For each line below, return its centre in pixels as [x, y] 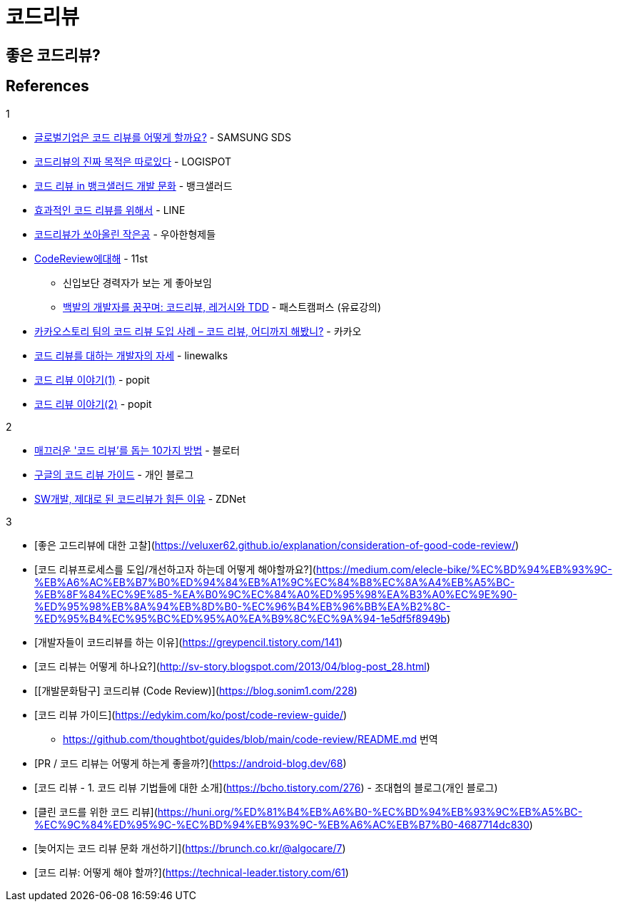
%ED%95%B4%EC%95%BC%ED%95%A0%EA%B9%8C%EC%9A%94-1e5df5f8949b [240, 618]
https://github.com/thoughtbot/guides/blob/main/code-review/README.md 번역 [250, 739]
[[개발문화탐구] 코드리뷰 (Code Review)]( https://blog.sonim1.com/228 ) [196, 690]
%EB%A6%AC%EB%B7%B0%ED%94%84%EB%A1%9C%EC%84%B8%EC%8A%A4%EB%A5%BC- [275, 582]
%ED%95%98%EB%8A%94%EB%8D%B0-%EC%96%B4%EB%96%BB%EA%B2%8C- [243, 606]
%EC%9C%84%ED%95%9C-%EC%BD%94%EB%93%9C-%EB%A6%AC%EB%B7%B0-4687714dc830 [282, 824]
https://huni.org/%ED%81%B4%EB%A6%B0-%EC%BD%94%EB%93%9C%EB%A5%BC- [370, 811]
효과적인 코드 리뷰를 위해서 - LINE [110, 210]
